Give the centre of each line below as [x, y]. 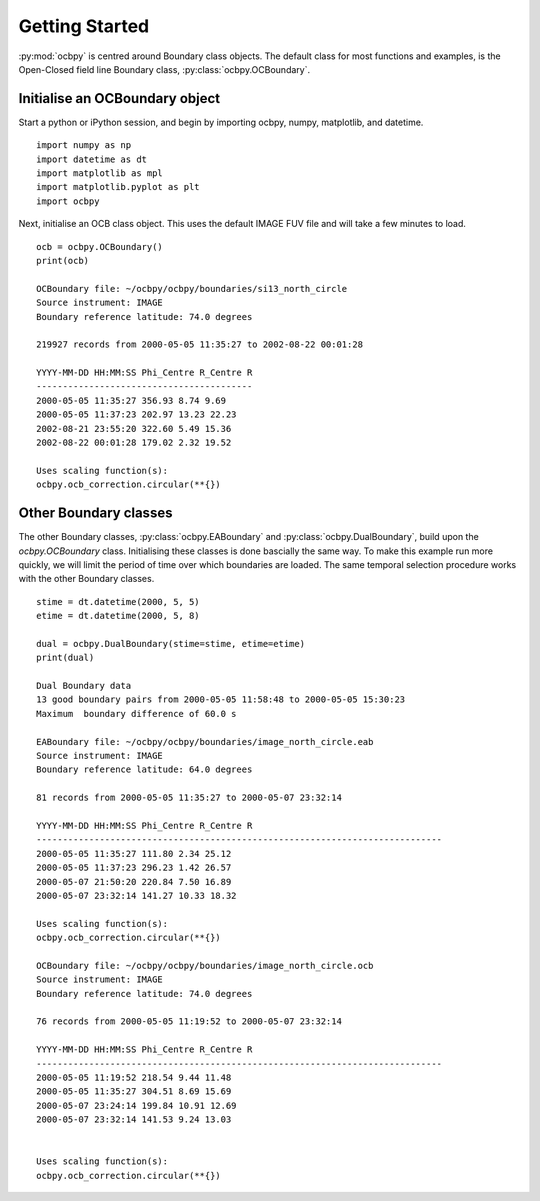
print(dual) [65, 658]
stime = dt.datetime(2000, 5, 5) [118, 601]
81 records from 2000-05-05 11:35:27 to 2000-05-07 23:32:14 [189, 798]
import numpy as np [84, 145]
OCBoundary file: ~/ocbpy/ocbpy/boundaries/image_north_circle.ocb [205, 965]
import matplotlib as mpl [100, 173]
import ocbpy [68, 201]
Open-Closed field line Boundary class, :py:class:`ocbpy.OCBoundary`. [164, 69]
